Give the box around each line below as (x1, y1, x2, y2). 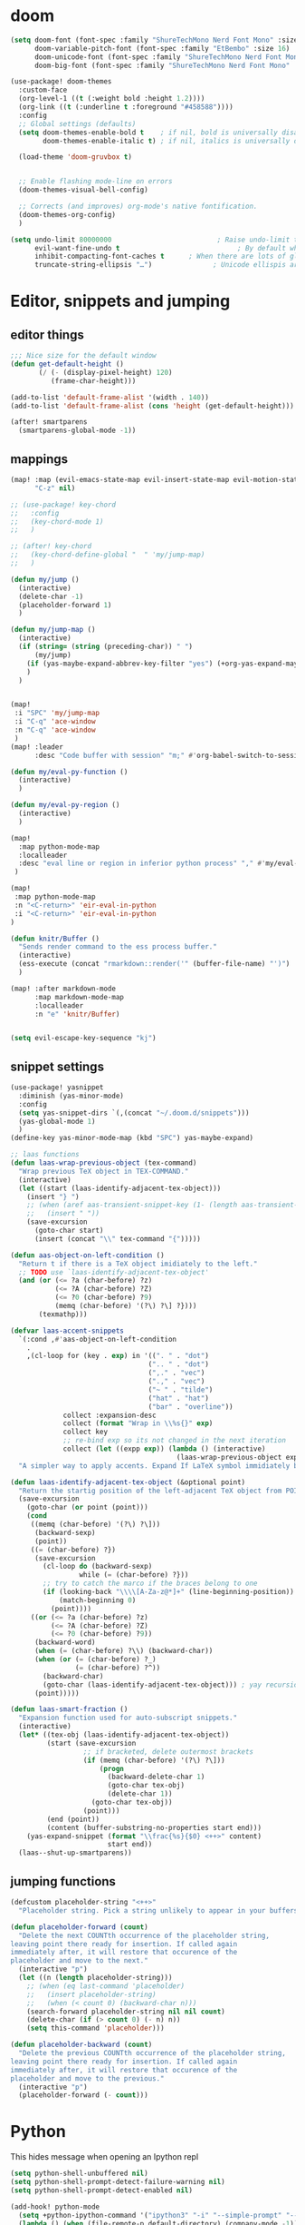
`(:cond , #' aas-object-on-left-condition (18, 1334, 177, 1344)
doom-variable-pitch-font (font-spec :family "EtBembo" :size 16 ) (33, 44, 291, 53)
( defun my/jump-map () (10, 625, 96, 635)
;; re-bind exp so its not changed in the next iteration (62, 1436, 286, 1445)
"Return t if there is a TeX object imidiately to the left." (18, 1259, 258, 1268)
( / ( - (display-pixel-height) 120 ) (38, 368, 173, 377)
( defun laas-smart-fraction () (10, 1705, 129, 1714)
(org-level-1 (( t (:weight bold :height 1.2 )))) (18, 94, 205, 103)
